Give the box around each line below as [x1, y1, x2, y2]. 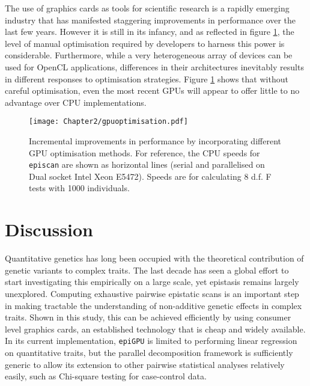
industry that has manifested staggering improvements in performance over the [5, 13, 296, 26]
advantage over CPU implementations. [5, 96, 147, 108]
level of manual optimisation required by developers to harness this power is [5, 37, 285, 49]
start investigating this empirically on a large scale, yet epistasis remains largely [5, 275, 299, 288]
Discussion [5, 217, 93, 242]
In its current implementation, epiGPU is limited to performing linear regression [5, 334, 297, 347]
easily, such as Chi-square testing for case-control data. [5, 370, 207, 382]
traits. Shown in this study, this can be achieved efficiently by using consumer [5, 311, 291, 323]
